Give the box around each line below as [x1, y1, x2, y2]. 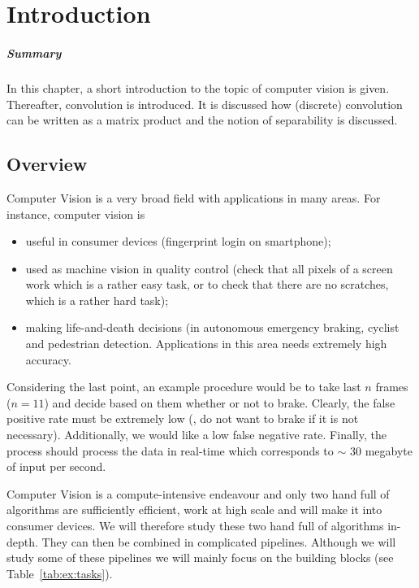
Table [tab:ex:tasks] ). [6, 564, 113, 581]
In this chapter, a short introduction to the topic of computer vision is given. [6, 79, 390, 96]
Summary [6, 44, 62, 61]
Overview [6, 151, 88, 176]
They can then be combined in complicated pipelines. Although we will [41, 533, 396, 550]
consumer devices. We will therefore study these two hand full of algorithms [6, 517, 384, 534]
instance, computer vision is [6, 205, 145, 222]
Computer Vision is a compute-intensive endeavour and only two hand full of [6, 485, 390, 502]
